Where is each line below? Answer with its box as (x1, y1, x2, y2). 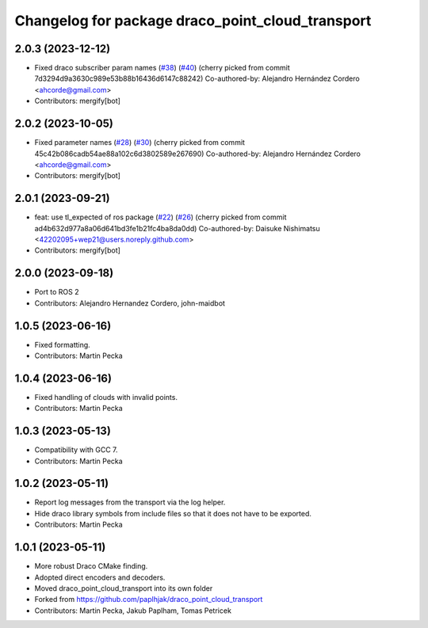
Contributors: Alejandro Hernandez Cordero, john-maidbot (34, 298, 226, 308)
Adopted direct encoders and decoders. (34, 573, 166, 582)
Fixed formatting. (34, 340, 90, 349)
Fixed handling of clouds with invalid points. (34, 392, 178, 402)
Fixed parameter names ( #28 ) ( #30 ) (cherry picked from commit (34, 138, 246, 147)
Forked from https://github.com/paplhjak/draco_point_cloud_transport (34, 595, 263, 604)
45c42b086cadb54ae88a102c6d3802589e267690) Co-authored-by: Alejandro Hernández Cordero (34, 149, 361, 158)
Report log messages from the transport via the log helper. (34, 497, 226, 507)
